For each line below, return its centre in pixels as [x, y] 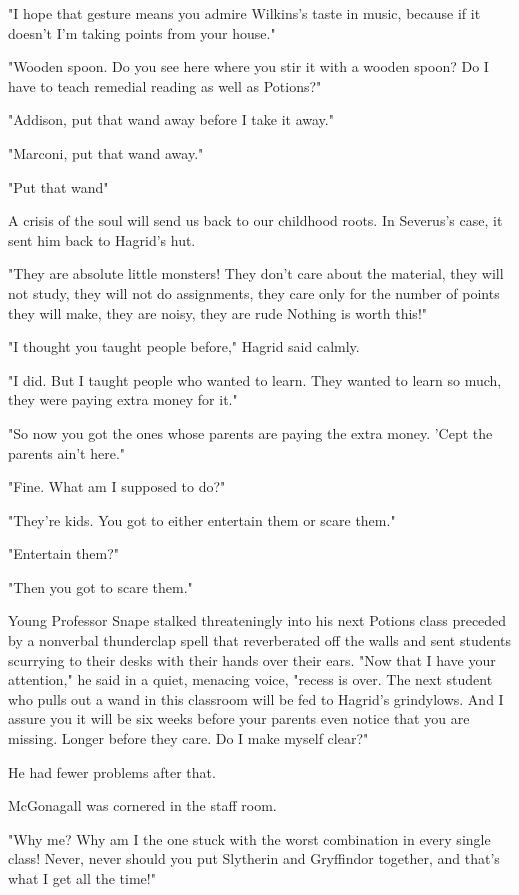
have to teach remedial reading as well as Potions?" [165, 85]
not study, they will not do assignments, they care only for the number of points [254, 292]
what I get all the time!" [82, 878]
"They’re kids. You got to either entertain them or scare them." [202, 519]
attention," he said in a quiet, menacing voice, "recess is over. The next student [250, 679]
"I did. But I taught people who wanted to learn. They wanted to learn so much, [255, 379]
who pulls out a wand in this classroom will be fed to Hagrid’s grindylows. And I [256, 698]
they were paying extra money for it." [123, 399]
